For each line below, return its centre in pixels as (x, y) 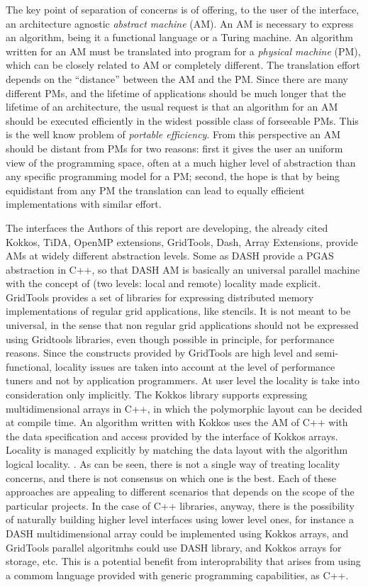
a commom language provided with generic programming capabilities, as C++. (177, 575)
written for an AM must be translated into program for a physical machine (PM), (183, 51)
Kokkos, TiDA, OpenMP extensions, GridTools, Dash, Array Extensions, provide (182, 241)
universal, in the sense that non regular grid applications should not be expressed (182, 325)
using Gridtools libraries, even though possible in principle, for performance (170, 339)
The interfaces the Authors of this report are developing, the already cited (167, 227)
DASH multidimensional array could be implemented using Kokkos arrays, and (177, 533)
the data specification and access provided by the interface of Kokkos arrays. (172, 436)
